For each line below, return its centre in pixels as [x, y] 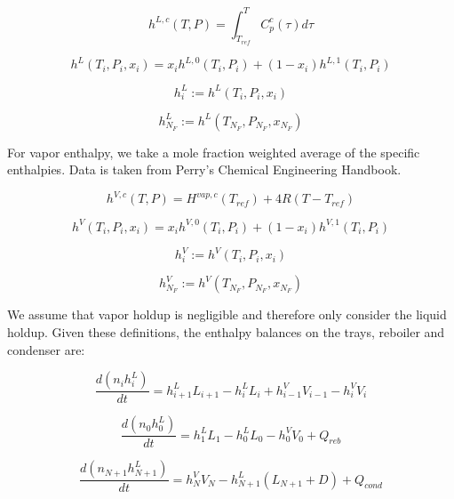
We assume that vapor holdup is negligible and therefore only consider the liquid [227, 314]
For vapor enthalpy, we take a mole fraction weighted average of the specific [214, 152]
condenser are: [46, 349]
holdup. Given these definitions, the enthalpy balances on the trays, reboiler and [226, 331]
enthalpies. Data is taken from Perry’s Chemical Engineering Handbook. [204, 169]
